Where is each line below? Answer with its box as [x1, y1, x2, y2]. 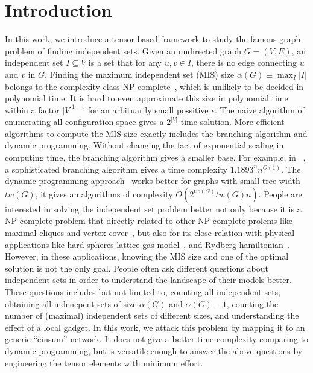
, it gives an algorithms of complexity [35, 187, 173, 200]
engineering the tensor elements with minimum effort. [5, 356, 203, 369]
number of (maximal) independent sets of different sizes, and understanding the [5, 309, 299, 322]
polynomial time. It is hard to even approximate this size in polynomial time [5, 92, 288, 104]
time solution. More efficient [180, 115, 285, 128]
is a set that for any [88, 56, 162, 69]
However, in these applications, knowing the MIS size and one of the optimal [5, 250, 289, 263]
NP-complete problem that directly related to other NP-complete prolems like [5, 214, 293, 227]
